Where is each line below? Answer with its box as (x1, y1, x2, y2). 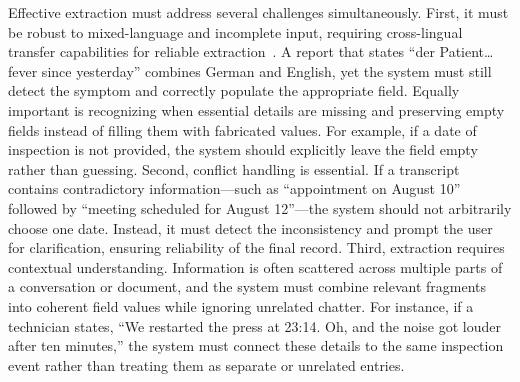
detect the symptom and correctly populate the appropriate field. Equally (8, 80, 460, 101)
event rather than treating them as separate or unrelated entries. (8, 354, 405, 375)
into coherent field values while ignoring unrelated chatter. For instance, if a (8, 295, 474, 316)
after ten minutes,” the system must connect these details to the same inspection (8, 335, 504, 356)
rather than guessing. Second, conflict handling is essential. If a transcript (8, 158, 460, 179)
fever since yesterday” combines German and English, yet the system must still (8, 60, 492, 81)
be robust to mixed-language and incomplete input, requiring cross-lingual (8, 21, 463, 42)
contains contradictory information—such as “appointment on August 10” (8, 178, 461, 199)
